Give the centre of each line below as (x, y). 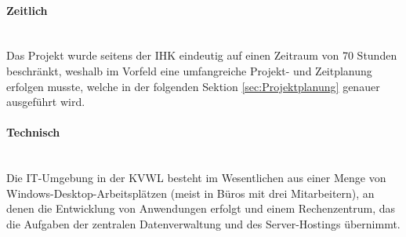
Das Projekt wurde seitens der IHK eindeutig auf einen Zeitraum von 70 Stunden (202, 55)
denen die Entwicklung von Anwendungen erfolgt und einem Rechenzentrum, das (201, 208)
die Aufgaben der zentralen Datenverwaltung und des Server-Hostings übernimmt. (203, 223)
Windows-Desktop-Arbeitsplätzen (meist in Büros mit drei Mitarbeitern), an (190, 193)
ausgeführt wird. (46, 102)
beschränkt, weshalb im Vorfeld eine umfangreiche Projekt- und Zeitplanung (189, 70)
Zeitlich (27, 10)
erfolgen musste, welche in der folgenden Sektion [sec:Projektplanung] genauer (193, 86)
